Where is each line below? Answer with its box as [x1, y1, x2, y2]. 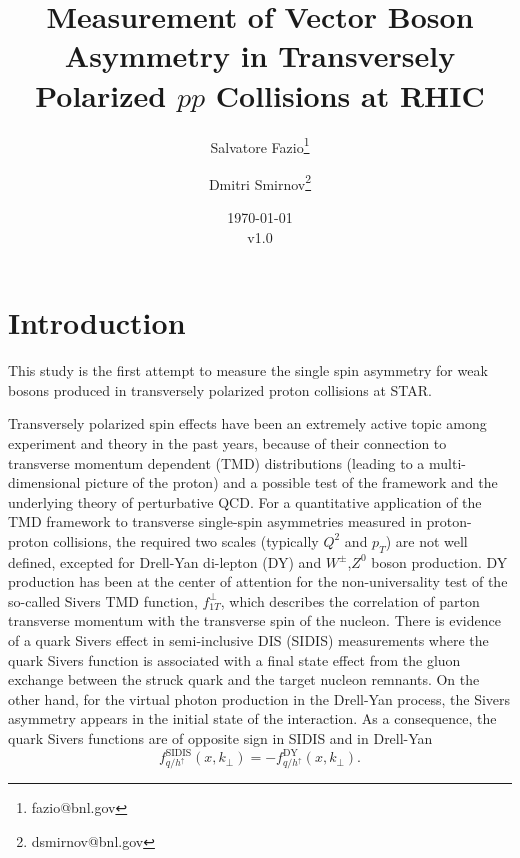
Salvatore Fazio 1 [210, 133, 310, 157]
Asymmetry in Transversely [64, 35, 456, 76]
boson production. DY [371, 551, 508, 572]
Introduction [8, 302, 186, 343]
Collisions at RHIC [215, 74, 485, 115]
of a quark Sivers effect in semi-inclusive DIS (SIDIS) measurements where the [8, 630, 489, 651]
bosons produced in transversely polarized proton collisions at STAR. [8, 379, 433, 400]
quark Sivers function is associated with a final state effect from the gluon [8, 649, 461, 670]
